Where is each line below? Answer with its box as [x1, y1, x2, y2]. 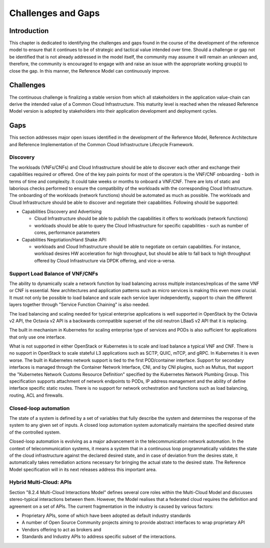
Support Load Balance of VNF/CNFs [9, 270, 98, 277]
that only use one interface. [9, 334, 66, 340]
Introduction [9, 27, 49, 35]
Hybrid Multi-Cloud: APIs [9, 479, 72, 486]
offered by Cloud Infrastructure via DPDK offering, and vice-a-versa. [34, 257, 175, 263]
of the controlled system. [9, 429, 61, 435]
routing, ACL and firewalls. [9, 392, 64, 398]
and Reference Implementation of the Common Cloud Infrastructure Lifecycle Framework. [9, 141, 194, 147]
